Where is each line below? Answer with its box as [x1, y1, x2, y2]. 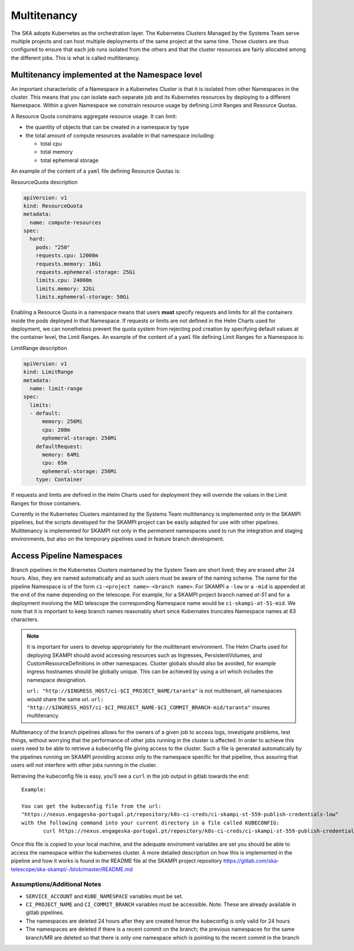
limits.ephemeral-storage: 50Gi [35, 293, 130, 300]
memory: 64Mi [42, 451, 80, 458]
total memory [40, 148, 73, 156]
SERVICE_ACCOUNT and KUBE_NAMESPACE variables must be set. [25, 892, 183, 900]
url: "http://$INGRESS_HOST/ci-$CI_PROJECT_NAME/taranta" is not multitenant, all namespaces [27, 687, 283, 694]
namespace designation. [27, 676, 87, 683]
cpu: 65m [42, 460, 67, 467]
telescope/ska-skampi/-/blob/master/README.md [11, 865, 133, 872]
